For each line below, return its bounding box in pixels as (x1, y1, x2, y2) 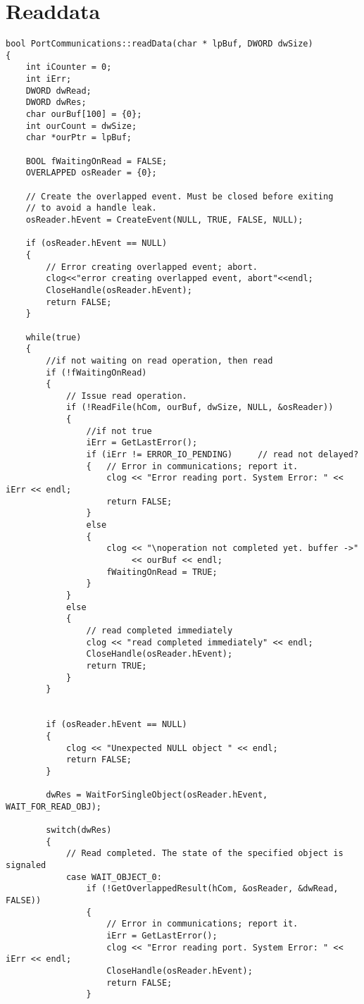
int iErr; (25, 74, 72, 85)
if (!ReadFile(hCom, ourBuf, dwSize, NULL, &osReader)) (65, 402, 334, 413)
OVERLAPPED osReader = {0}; (25, 168, 157, 178)
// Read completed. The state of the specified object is (65, 848, 344, 859)
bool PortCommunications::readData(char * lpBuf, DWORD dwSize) (6, 39, 313, 49)
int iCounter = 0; (25, 62, 112, 73)
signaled (6, 860, 46, 871)
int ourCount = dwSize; (25, 120, 137, 131)
